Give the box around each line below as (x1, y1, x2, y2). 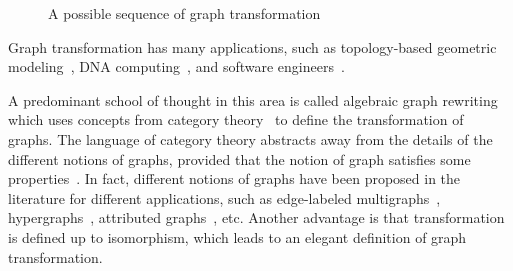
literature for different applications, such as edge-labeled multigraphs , (8, 187, 441, 208)
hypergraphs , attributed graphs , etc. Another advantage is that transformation (8, 207, 505, 228)
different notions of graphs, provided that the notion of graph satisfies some (8, 148, 471, 169)
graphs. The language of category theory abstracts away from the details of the (8, 128, 493, 149)
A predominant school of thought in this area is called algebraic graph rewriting (8, 89, 498, 110)
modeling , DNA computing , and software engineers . (8, 56, 345, 77)
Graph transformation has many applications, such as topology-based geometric (8, 36, 497, 57)
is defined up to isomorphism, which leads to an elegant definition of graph (8, 226, 467, 247)
